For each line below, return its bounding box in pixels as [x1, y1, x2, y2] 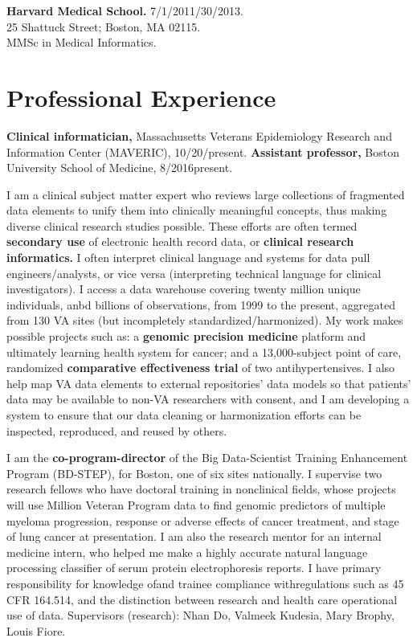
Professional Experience [6, 80, 276, 113]
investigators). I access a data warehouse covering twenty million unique [6, 280, 361, 297]
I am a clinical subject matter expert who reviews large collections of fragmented [6, 186, 405, 202]
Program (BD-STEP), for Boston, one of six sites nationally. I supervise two [6, 464, 382, 481]
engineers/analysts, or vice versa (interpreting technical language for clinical [6, 264, 382, 281]
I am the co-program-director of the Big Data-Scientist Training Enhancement [6, 449, 408, 466]
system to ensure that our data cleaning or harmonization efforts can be [6, 407, 362, 423]
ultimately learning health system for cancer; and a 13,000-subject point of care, [6, 343, 402, 360]
